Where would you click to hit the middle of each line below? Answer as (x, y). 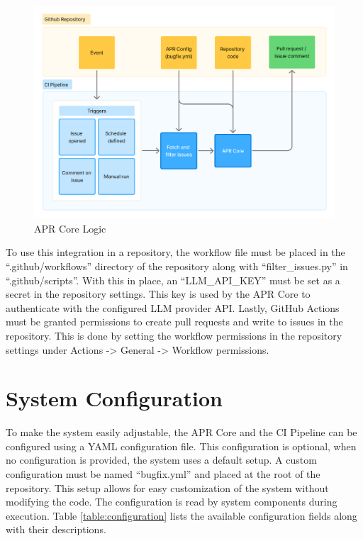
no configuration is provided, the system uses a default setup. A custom (161, 460)
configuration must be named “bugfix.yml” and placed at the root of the (163, 474)
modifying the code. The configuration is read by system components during (172, 502)
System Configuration (114, 398)
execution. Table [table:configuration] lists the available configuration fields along (181, 515)
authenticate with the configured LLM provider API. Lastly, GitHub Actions (173, 307)
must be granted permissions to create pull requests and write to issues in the (174, 322)
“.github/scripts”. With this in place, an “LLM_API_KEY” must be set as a (173, 280)
